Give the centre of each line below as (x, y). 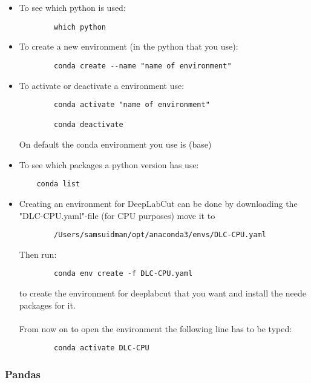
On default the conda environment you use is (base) (115, 144)
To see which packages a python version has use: (109, 164)
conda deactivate (89, 125)
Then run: (38, 254)
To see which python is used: (72, 7)
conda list (58, 184)
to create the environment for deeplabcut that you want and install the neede (163, 293)
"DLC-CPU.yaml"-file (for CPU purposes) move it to (117, 215)
